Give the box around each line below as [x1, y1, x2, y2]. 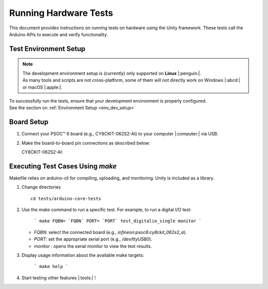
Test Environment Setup [9, 45, 85, 53]
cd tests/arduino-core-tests [30, 196, 101, 201]
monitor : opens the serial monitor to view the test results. [34, 243, 152, 249]
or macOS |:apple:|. [22, 84, 63, 90]
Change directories [21, 184, 61, 190]
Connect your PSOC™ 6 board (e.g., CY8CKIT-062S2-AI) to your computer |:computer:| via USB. [21, 131, 218, 137]
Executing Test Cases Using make [9, 162, 117, 171]
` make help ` [34, 264, 68, 270]
